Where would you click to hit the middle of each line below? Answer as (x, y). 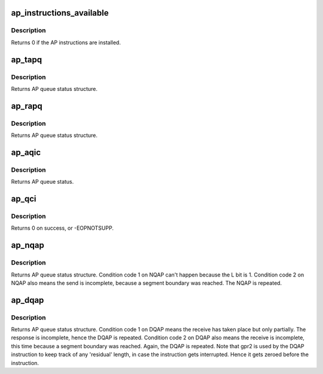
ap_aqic (26, 152)
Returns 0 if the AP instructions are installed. (66, 42)
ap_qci (24, 199)
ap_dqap (28, 300)
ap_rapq (27, 106)
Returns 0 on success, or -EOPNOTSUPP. (62, 228)
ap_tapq (26, 60)
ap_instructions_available (60, 13)
